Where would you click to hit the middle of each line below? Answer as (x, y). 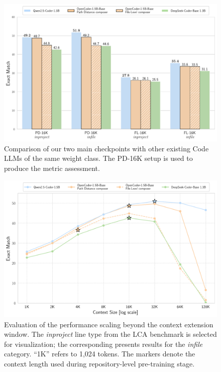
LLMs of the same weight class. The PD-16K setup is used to (98, 158)
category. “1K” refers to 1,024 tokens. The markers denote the (100, 354)
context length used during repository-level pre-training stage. (99, 364)
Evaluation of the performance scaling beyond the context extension (109, 324)
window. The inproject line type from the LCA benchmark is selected (111, 334)
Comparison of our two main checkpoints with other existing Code (106, 148)
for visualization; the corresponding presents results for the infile (103, 344)
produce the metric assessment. (52, 168)
